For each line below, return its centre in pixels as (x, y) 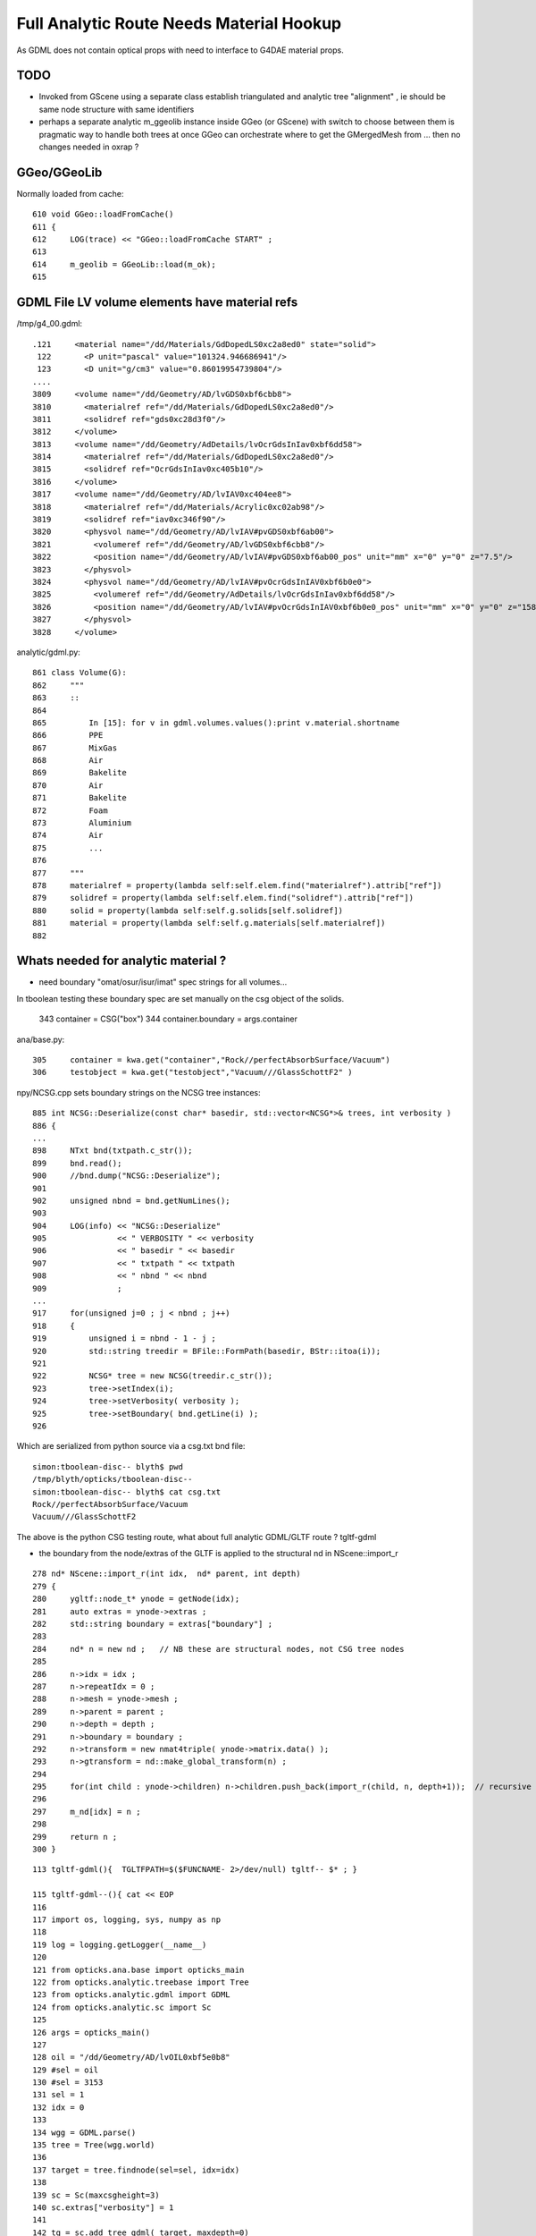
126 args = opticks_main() (92, 2032)
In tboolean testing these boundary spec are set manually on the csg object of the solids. (180, 998)
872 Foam (70, 810)
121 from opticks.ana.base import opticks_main (138, 1969)
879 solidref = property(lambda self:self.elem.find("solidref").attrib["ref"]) (223, 898)
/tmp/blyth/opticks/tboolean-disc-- (113, 1479)
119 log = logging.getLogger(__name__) (120, 1944)
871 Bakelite (80, 798)
